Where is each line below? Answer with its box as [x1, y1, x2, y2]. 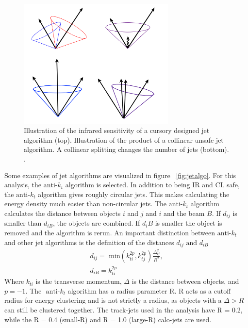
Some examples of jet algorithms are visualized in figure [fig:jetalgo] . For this [4, 170, 236, 180]
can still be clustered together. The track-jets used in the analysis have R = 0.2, [4, 305, 243, 315]
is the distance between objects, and [132, 276, 239, 286]
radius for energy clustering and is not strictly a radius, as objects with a [4, 295, 222, 305]
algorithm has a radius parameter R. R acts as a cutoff [67, 285, 231, 295]
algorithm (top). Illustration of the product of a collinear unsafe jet [24, 134, 224, 145]
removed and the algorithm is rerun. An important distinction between [4, 228, 215, 238]
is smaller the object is [155, 218, 222, 228]
